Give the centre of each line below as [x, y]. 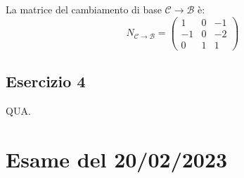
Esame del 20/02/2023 [117, 159]
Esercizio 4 [46, 81]
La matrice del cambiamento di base [84, 9]
